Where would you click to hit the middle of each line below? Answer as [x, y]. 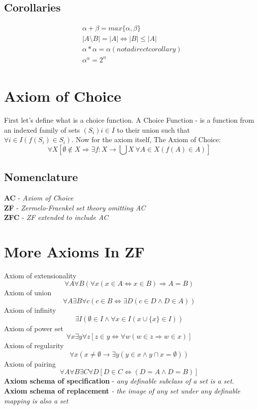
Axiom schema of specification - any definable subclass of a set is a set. [119, 381]
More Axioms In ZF [74, 251]
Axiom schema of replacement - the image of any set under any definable [122, 391]
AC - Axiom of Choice [39, 197]
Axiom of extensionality [40, 275]
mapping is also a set [36, 400]
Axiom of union [28, 293]
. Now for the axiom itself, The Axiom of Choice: [146, 139]
